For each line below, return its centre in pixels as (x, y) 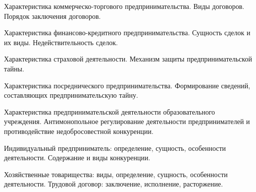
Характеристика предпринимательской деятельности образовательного (110, 111)
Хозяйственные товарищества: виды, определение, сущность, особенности (116, 174)
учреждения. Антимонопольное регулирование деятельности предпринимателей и (127, 121)
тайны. (14, 68)
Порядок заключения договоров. (52, 16)
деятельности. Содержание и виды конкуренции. (77, 158)
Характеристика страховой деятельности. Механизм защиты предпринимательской (128, 59)
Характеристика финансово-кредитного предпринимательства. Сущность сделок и (127, 32)
